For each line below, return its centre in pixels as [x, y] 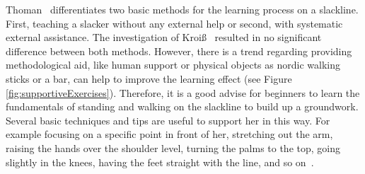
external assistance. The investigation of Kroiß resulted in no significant [164, 37]
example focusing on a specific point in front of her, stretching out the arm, [169, 134]
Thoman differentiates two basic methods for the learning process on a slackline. [182, 9]
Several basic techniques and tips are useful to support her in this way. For [168, 120]
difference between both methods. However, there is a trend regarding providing [179, 51]
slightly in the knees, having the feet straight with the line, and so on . [160, 162]
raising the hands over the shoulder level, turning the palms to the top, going [173, 147]
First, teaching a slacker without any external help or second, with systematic [174, 23]
